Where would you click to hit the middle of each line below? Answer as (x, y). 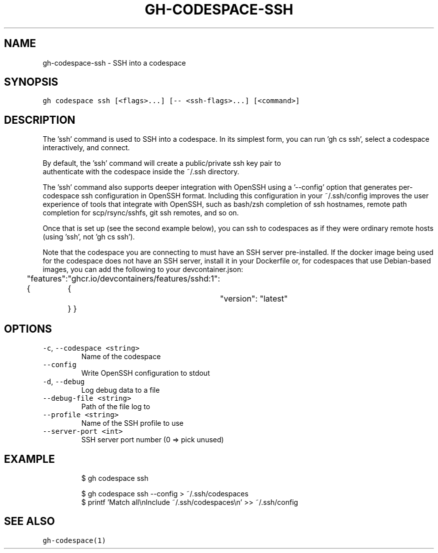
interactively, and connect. (86, 148)
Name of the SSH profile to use (132, 423)
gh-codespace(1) (74, 540)
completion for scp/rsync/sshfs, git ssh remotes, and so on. (141, 213)
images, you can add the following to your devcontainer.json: (143, 269)
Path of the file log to (116, 407)
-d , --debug (64, 382)
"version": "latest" (254, 299)
